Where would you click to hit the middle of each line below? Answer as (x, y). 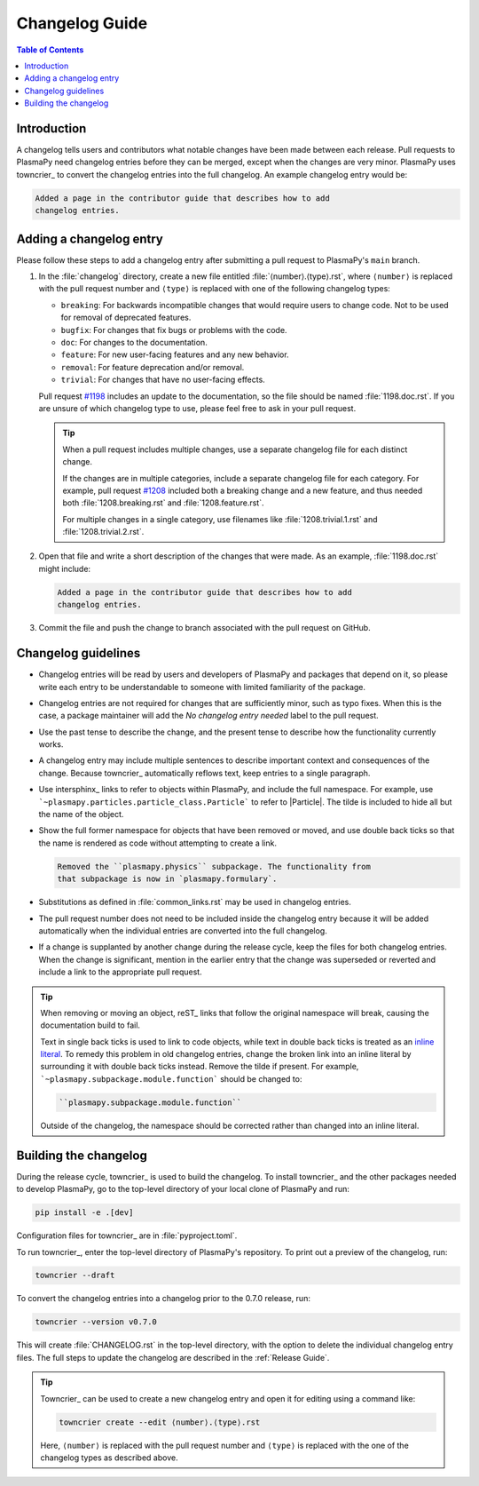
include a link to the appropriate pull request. (121, 972)
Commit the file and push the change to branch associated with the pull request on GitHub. (205, 628)
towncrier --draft (75, 1275)
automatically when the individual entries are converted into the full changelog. (183, 930)
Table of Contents (50, 50)
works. (51, 744)
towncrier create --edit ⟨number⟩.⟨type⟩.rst (160, 1422)
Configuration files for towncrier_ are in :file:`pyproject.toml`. (127, 1236)
